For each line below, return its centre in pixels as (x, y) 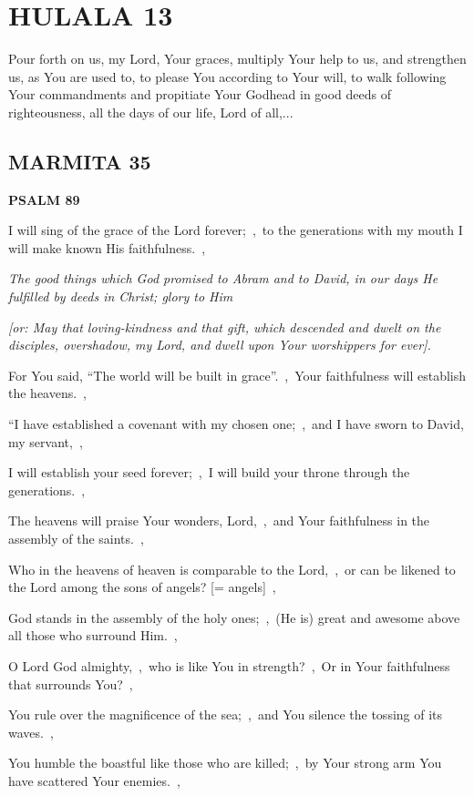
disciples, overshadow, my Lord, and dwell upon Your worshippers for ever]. (220, 345)
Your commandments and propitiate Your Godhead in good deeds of (200, 94)
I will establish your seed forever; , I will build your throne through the (209, 472)
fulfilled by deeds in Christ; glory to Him (121, 296)
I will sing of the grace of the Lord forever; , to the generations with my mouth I (236, 230)
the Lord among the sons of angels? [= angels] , (142, 587)
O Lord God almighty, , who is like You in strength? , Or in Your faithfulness (229, 665)
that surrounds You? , (71, 684)
